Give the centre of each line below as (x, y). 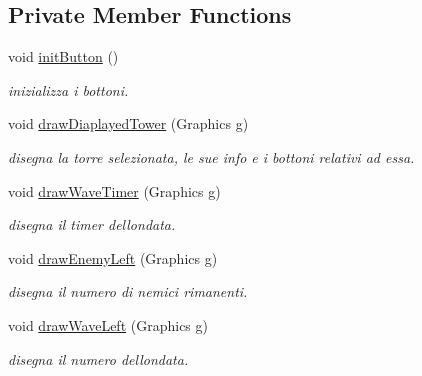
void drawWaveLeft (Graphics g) (108, 324)
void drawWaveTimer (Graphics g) (114, 190)
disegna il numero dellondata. (98, 358)
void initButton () (63, 56)
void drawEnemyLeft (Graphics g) (113, 257)
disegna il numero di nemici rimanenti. (128, 291)
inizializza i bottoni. (68, 89)
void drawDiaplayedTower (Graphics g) (128, 123)
